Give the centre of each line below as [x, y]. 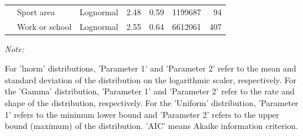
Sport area [36, 11]
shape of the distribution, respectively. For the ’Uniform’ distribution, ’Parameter [151, 103]
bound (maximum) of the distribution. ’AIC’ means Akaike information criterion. [151, 126]
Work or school [44, 26]
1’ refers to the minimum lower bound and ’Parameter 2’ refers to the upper [142, 114]
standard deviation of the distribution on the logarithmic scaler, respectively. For [151, 79]
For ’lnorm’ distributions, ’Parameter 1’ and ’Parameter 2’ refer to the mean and [151, 68]
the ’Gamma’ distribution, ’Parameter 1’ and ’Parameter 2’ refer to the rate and [150, 91]
